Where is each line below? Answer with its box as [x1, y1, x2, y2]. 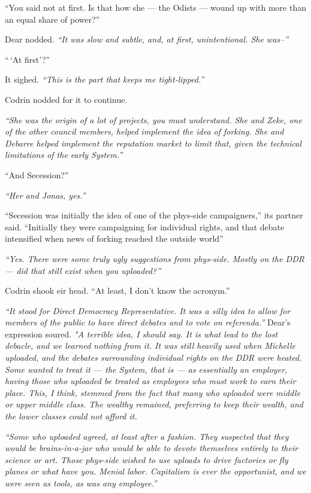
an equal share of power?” [5, 13, 100, 25]
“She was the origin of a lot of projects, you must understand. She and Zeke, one [5, 113, 302, 126]
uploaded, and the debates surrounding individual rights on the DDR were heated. [5, 351, 302, 364]
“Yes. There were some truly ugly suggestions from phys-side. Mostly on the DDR [5, 252, 304, 264]
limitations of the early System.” [5, 148, 123, 161]
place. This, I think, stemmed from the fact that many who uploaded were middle [5, 386, 301, 398]
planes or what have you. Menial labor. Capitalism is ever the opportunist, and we [5, 465, 306, 477]
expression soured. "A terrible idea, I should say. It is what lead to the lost [5, 327, 278, 340]
